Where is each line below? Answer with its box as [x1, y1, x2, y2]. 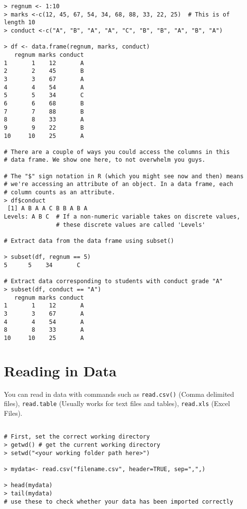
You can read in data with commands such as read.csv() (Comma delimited [4, 389, 234, 399]
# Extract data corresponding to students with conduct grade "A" [4, 278, 223, 285]
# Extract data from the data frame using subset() [4, 238, 174, 245]
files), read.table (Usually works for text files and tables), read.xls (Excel [4, 398, 230, 408]
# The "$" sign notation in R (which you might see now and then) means [4, 172, 244, 180]
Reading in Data [4, 360, 117, 380]
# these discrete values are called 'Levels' [56, 221, 206, 228]
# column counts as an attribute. [4, 189, 115, 196]
